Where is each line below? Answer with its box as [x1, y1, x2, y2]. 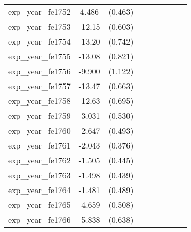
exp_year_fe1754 [8, 35, 71, 47]
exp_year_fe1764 [8, 184, 71, 196]
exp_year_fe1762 [8, 154, 71, 166]
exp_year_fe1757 [8, 80, 71, 92]
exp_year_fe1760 [8, 124, 71, 136]
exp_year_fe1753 [8, 20, 71, 32]
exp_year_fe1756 [8, 65, 71, 77]
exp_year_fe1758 [8, 95, 71, 107]
